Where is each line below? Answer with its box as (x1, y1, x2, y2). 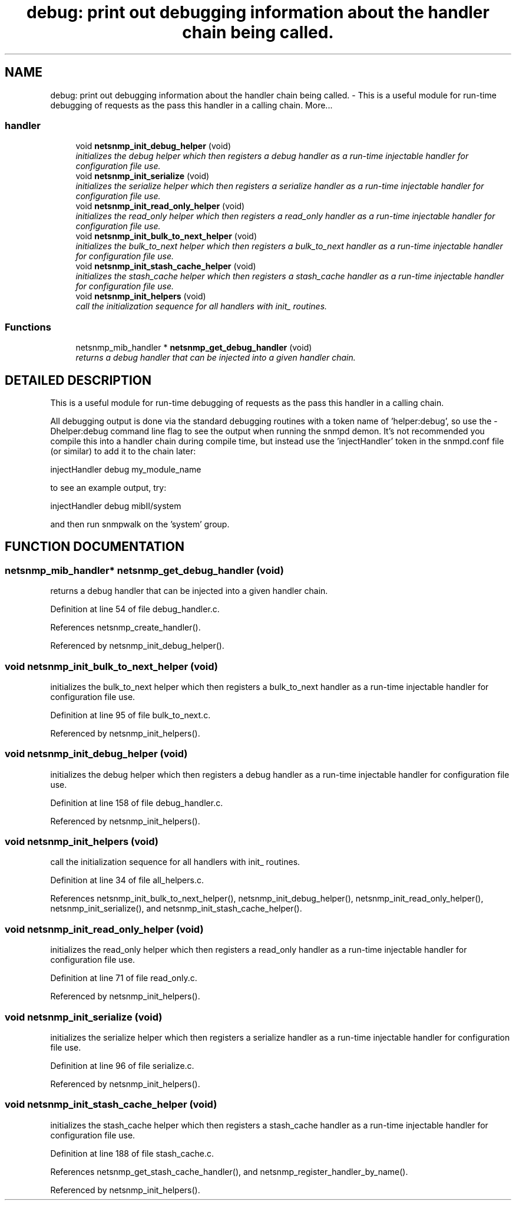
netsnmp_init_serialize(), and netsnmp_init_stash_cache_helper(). (50, 903, 302, 914)
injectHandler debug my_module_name (50, 464, 201, 474)
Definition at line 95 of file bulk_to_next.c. (50, 709, 211, 720)
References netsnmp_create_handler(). (50, 622, 201, 633)
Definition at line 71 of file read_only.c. (50, 973, 197, 983)
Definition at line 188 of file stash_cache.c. (50, 1148, 214, 1158)
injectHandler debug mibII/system (50, 500, 181, 511)
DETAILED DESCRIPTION (5, 372, 152, 388)
